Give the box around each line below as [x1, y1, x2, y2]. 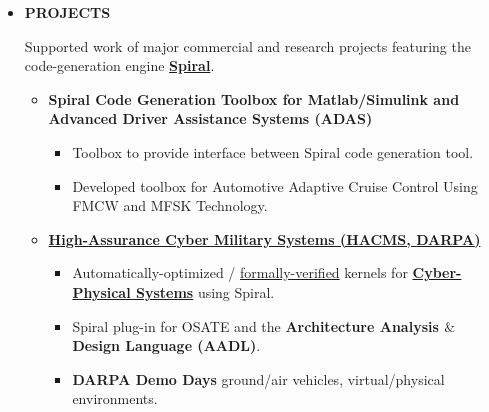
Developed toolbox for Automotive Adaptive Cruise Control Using [72, 175, 478, 196]
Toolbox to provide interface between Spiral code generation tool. [72, 141, 474, 162]
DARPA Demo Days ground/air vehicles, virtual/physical [72, 368, 445, 389]
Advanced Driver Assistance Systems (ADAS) [48, 108, 373, 129]
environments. [72, 388, 158, 409]
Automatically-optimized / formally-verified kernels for [72, 262, 408, 283]
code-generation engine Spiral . [24, 55, 215, 76]
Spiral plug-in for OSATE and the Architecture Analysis [72, 315, 439, 336]
